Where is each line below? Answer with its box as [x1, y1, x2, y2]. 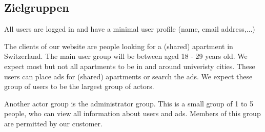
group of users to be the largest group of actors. [4, 81, 154, 92]
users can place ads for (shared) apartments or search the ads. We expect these [4, 71, 253, 81]
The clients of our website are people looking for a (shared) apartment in [4, 40, 233, 51]
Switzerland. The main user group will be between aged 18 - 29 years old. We [4, 51, 248, 61]
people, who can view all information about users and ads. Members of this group [4, 108, 261, 119]
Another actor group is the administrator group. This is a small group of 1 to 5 [4, 98, 254, 108]
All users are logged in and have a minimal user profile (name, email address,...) [4, 24, 255, 34]
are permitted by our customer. [4, 118, 103, 128]
